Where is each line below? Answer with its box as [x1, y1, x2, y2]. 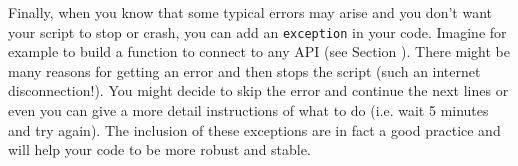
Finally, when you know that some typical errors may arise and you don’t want [8, 2, 492, 22]
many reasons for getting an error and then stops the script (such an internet [8, 60, 481, 81]
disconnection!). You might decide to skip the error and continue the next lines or [8, 80, 509, 101]
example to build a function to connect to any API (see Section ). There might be [8, 41, 510, 62]
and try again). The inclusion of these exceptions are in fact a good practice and [8, 119, 501, 140]
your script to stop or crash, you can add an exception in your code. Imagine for [8, 21, 507, 42]
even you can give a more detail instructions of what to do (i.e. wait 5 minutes [8, 100, 489, 121]
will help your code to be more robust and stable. [8, 139, 311, 160]
